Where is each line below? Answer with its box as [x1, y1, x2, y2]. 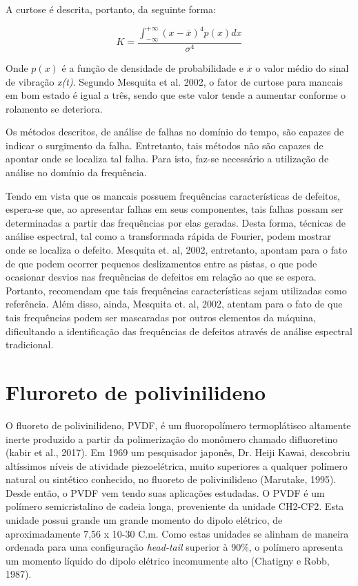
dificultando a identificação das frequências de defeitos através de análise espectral [6, 323, 353, 338]
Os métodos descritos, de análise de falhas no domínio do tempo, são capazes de [6, 124, 344, 139]
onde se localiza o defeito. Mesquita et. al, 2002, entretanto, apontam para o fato [6, 243, 348, 257]
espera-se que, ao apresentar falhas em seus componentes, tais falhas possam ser [6, 202, 344, 216]
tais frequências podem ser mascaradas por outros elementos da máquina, [6, 310, 316, 325]
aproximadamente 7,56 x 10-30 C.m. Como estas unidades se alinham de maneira [6, 526, 349, 540]
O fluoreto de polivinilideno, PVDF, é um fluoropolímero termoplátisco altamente [6, 417, 351, 432]
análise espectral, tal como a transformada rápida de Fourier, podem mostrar [6, 229, 332, 243]
